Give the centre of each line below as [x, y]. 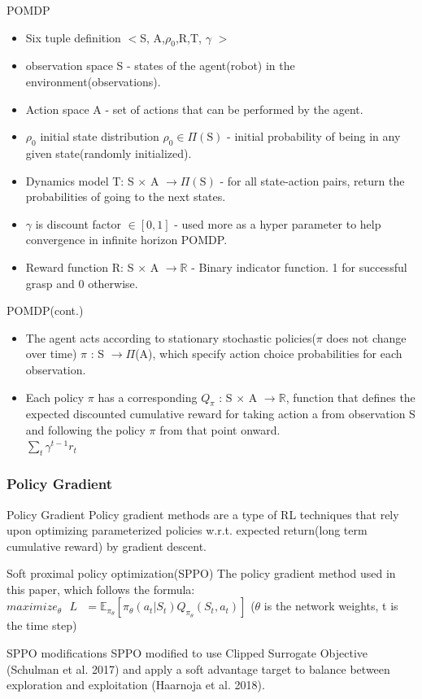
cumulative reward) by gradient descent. [107, 546]
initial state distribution [100, 136]
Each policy [55, 397]
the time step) [42, 625]
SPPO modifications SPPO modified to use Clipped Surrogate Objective [187, 653]
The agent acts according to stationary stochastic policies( [171, 337]
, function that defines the [350, 397]
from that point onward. [220, 429]
